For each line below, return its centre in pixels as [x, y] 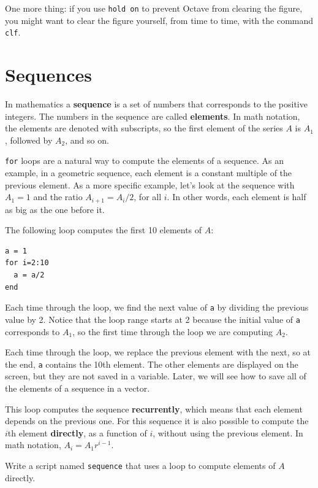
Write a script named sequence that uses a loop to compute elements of [140, 465]
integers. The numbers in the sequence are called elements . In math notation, [153, 116]
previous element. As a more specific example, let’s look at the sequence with [150, 184]
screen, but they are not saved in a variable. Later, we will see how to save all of [156, 376]
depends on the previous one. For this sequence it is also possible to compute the [157, 421]
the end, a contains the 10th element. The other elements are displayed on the [152, 364]
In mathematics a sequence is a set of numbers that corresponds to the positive [156, 104]
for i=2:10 [27, 263]
